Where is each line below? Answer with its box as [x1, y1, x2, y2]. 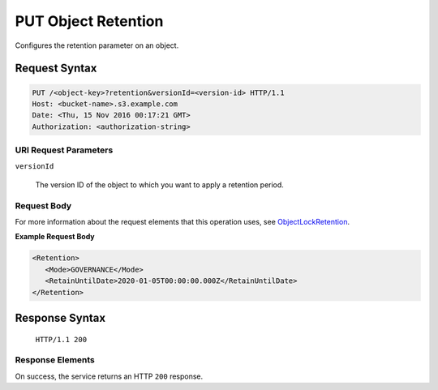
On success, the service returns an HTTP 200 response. [15, 371, 204, 381]
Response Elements [15, 354, 95, 366]
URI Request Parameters [15, 144, 114, 156]
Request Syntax [15, 62, 97, 75]
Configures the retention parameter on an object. [15, 41, 179, 50]
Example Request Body [15, 232, 95, 242]
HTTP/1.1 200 [35, 335, 88, 344]
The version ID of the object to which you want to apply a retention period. [35, 179, 284, 190]
